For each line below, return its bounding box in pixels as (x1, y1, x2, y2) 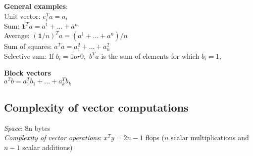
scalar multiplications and (171, 132, 249, 143)
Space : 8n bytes (4, 122, 51, 133)
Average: (4, 30, 30, 40)
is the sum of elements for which (101, 50, 200, 61)
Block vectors (4, 67, 51, 78)
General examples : (4, 1, 68, 11)
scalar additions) (22, 142, 73, 152)
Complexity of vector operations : (4, 132, 101, 143)
